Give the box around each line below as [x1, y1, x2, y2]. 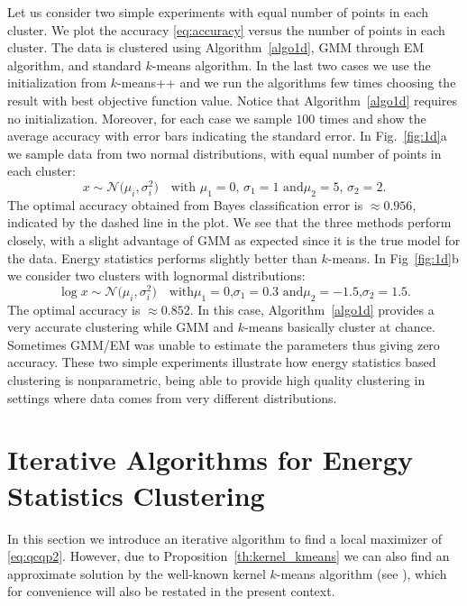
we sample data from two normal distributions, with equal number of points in [7, 143, 442, 162]
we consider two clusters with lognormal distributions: [7, 266, 306, 285]
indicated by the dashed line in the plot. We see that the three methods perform [7, 213, 452, 232]
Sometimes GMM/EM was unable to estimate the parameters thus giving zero [7, 335, 440, 353]
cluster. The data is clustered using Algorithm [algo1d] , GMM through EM [7, 38, 425, 57]
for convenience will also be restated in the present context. [7, 582, 335, 601]
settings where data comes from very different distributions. [7, 388, 337, 407]
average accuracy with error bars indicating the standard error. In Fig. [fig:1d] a [7, 126, 447, 145]
